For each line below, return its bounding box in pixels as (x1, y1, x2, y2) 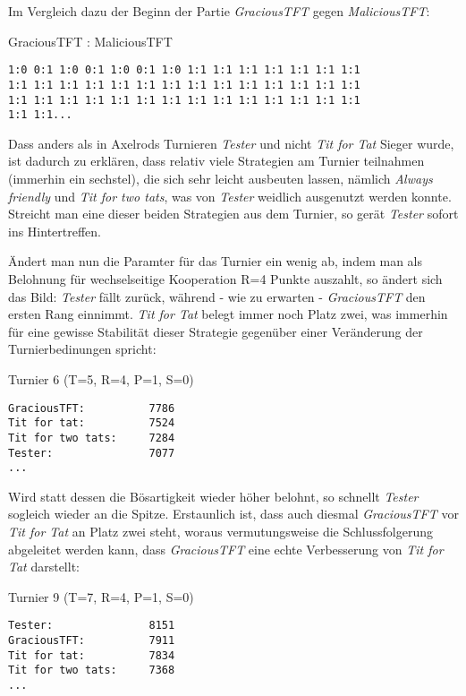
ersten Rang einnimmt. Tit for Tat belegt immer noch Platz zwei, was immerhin (8, 305, 448, 323)
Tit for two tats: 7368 (8, 664, 175, 677)
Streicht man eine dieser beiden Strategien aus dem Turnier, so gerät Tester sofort (8, 204, 459, 223)
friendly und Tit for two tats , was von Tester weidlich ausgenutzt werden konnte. (8, 186, 452, 205)
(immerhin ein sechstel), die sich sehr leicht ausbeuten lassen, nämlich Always (8, 169, 433, 187)
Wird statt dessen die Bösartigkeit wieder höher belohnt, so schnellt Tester (8, 486, 419, 505)
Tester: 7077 (8, 446, 175, 460)
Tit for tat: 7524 (8, 417, 175, 430)
